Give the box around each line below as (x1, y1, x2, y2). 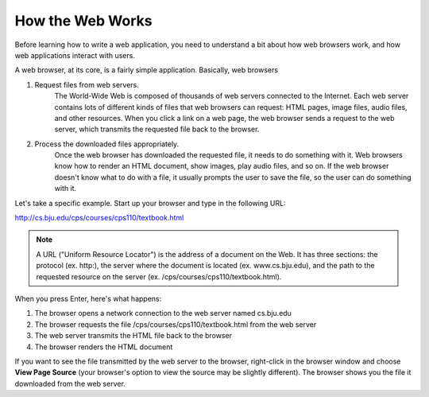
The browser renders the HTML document (34, 342, 173, 352)
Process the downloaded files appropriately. (34, 139, 180, 149)
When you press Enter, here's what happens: (14, 294, 162, 303)
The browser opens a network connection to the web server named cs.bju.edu (34, 309, 292, 318)
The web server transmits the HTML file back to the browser (34, 331, 233, 341)
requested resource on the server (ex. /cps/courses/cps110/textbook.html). (36, 271, 282, 282)
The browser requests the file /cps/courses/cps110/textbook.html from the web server (34, 319, 317, 329)
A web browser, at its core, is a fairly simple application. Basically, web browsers (14, 65, 278, 75)
